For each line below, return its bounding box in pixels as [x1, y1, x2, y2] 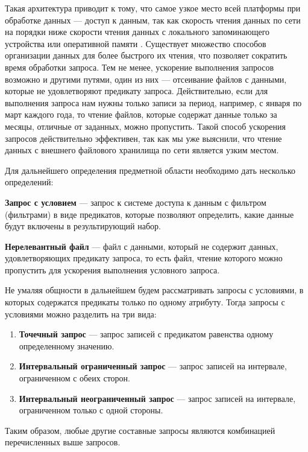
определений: [5, 176, 54, 188]
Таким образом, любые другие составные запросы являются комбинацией [5, 424, 275, 436]
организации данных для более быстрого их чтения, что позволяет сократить [5, 49, 288, 62]
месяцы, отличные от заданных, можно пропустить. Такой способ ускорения [5, 119, 286, 132]
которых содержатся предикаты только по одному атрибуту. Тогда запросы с [5, 296, 285, 308]
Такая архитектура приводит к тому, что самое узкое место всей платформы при [5, 2, 301, 14]
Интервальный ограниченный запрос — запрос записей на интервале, [19, 360, 287, 372]
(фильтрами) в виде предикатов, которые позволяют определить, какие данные [5, 208, 294, 220]
